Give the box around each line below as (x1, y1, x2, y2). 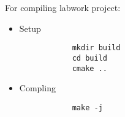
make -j (72, 103, 103, 112)
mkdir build (72, 43, 121, 53)
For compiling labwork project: (5, 1, 121, 13)
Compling (19, 81, 56, 94)
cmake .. (72, 64, 107, 73)
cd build (72, 53, 107, 62)
